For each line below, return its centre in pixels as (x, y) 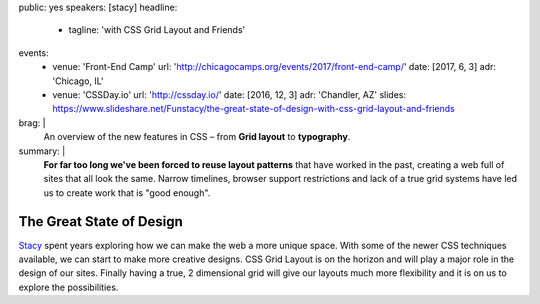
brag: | (32, 122)
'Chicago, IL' (78, 81)
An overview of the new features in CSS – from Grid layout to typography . (197, 137)
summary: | (42, 151)
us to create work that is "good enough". (127, 192)
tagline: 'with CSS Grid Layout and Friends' (157, 30)
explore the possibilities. (68, 287)
